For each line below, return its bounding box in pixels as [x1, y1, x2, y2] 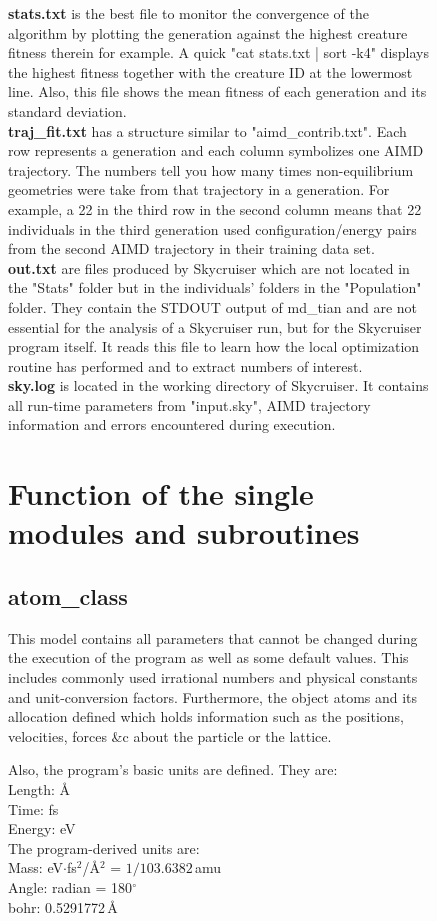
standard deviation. [8, 100, 127, 121]
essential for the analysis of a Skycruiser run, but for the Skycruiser [8, 316, 422, 337]
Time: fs [8, 798, 59, 819]
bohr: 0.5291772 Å [8, 896, 118, 917]
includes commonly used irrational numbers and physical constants [8, 667, 418, 688]
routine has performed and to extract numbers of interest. [8, 355, 363, 376]
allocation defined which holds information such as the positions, [8, 706, 404, 727]
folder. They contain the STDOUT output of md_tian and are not [8, 296, 418, 317]
